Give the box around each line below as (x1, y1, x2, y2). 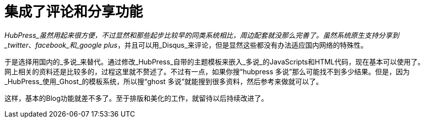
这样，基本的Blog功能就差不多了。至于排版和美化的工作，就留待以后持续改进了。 (4, 93, 268, 102)
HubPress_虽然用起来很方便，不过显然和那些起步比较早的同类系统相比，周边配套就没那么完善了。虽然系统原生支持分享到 (4, 30, 399, 39)
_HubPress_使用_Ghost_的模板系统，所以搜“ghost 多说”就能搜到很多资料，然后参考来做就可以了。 (4, 77, 323, 86)
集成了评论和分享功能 (4, 3, 143, 20)
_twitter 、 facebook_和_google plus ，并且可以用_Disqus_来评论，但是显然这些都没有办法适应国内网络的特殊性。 (4, 40, 368, 49)
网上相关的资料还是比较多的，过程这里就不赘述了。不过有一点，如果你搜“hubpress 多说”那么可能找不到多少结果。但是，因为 (4, 67, 410, 76)
